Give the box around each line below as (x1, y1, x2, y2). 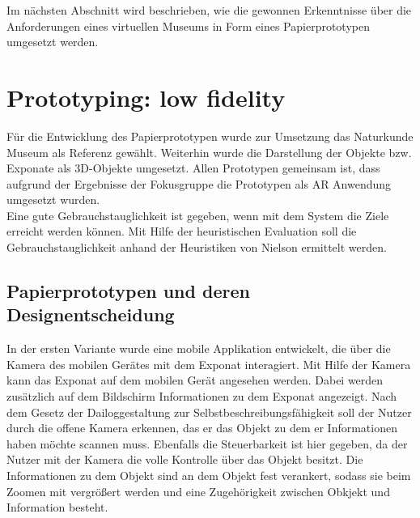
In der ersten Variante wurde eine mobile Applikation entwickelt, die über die (6, 340, 391, 357)
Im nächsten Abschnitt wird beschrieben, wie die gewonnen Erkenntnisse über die (6, 2, 412, 18)
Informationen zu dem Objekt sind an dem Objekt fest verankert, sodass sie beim (6, 467, 411, 483)
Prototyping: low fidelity (6, 80, 286, 113)
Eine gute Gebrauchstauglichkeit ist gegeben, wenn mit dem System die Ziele (6, 206, 389, 223)
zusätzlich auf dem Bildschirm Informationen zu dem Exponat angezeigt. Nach (6, 388, 397, 405)
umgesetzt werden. (6, 33, 99, 50)
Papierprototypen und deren (6, 278, 250, 304)
